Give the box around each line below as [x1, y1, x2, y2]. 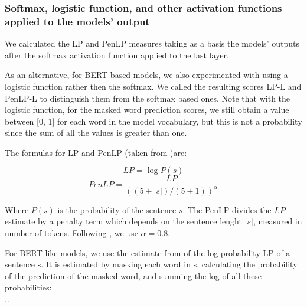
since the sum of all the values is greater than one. [5, 126, 187, 139]
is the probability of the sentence [57, 203, 177, 215]
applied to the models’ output [5, 14, 150, 28]
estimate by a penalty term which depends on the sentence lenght [5, 215, 242, 227]
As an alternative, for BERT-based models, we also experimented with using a [5, 68, 288, 81]
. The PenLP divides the [182, 203, 272, 215]
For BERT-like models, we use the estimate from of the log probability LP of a [5, 246, 290, 259]
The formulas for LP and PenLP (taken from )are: [5, 146, 187, 158]
